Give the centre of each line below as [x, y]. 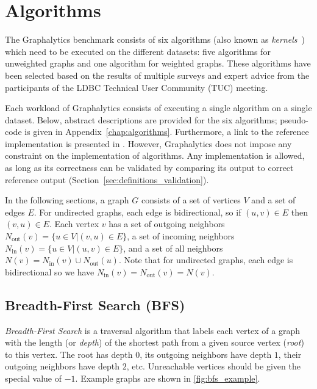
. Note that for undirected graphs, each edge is [206, 260]
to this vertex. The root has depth [69, 354]
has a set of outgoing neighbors [167, 224]
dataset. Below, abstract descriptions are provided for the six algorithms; [141, 119]
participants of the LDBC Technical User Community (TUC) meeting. [137, 87]
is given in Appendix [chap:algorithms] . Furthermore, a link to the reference [167, 132]
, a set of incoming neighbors [181, 236]
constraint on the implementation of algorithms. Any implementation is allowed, [155, 155]
